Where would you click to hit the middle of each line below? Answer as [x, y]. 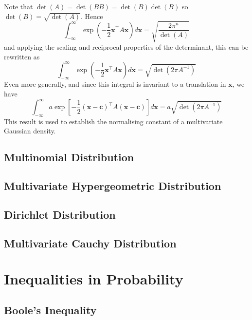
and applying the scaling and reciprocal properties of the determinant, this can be [126, 47]
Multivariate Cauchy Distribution [90, 243]
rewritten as [22, 56]
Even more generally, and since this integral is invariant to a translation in [115, 84]
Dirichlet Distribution [60, 215]
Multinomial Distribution [69, 157]
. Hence [92, 16]
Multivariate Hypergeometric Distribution [113, 186]
